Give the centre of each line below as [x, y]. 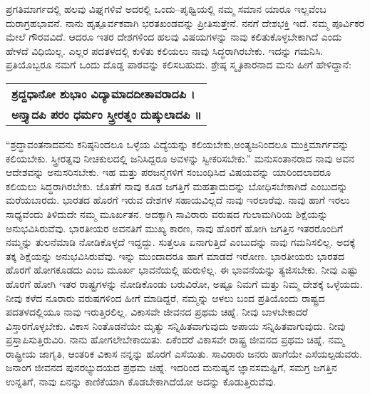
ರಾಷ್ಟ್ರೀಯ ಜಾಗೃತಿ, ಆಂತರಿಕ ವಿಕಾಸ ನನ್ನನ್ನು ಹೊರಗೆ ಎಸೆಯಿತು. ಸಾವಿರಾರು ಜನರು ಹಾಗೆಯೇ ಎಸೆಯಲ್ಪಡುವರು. [184, 353]
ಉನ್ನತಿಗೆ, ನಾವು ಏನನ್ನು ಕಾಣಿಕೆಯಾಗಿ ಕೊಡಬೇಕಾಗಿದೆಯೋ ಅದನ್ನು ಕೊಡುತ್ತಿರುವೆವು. [141, 382]
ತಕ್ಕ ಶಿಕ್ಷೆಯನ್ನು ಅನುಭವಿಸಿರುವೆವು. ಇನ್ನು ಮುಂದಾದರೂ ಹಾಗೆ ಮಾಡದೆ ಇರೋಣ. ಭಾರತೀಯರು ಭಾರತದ [175, 255]
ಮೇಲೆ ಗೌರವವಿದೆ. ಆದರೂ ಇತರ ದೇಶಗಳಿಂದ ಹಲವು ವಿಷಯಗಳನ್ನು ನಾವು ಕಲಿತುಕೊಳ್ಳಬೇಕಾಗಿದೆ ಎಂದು [174, 37]
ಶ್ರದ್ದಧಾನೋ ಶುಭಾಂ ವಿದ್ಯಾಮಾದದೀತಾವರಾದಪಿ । [103, 93]
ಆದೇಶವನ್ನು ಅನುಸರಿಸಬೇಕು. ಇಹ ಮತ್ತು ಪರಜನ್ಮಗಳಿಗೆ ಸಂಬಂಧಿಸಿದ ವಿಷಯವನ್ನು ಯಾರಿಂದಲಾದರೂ [169, 172]
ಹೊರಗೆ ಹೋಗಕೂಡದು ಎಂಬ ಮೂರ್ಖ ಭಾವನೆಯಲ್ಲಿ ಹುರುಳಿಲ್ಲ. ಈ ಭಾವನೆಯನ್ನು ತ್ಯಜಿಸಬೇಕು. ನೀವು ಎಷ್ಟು [182, 270]
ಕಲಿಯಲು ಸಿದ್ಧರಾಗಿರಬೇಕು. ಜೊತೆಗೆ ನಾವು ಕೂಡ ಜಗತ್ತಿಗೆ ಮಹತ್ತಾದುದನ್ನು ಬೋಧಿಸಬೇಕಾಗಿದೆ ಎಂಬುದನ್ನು [177, 186]
